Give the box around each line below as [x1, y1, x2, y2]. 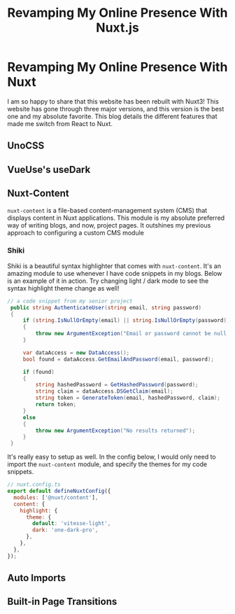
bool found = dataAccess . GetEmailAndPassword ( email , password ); [22, 356, 215, 363]
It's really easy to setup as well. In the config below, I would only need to [7, 453, 216, 461]
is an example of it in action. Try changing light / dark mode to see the [7, 277, 209, 285]
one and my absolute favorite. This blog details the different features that [7, 112, 218, 120]
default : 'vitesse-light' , [32, 520, 111, 527]
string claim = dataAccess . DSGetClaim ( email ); [35, 388, 173, 395]
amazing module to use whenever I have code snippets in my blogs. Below [7, 269, 222, 277]
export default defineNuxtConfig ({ [7, 488, 111, 495]
